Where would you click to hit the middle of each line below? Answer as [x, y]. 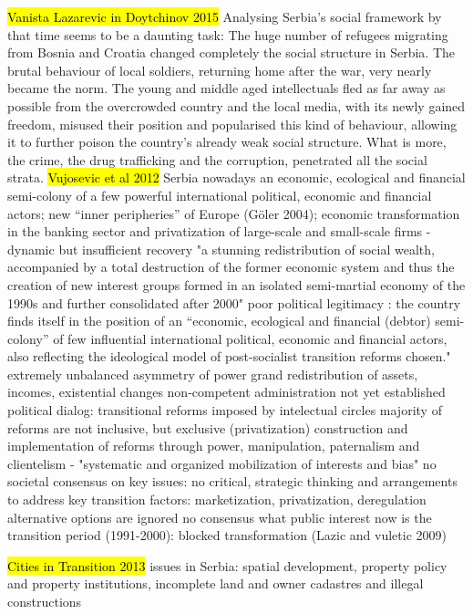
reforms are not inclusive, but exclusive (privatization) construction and [208, 427]
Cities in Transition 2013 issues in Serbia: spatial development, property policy [227, 565]
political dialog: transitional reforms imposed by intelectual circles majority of [225, 410]
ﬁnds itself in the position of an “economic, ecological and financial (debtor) [219, 321]
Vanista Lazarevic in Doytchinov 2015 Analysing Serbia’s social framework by [225, 16]
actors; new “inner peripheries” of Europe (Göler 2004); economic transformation [234, 213]
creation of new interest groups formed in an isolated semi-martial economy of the [236, 284]
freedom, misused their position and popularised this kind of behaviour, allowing [232, 124]
